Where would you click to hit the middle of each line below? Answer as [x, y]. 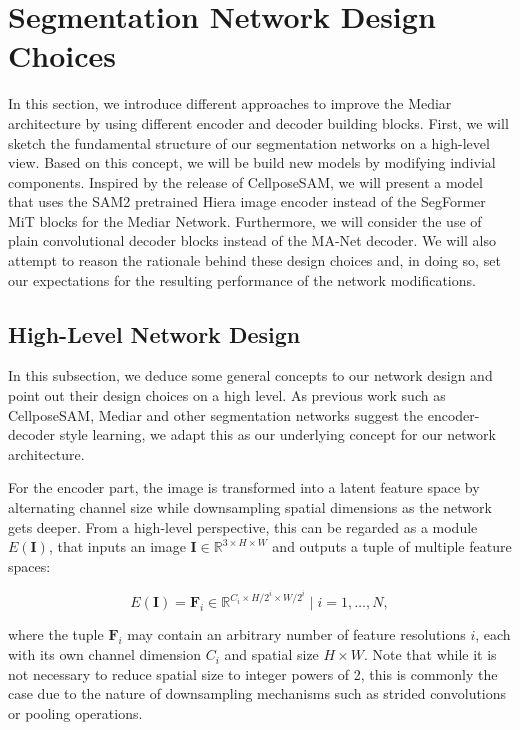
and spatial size [271, 654]
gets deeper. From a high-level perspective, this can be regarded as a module [243, 526]
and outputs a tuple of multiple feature [392, 546]
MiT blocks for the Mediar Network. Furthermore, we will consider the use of [245, 220]
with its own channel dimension [105, 654]
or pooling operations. [75, 712]
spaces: [29, 565]
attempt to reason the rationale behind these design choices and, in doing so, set [254, 260]
